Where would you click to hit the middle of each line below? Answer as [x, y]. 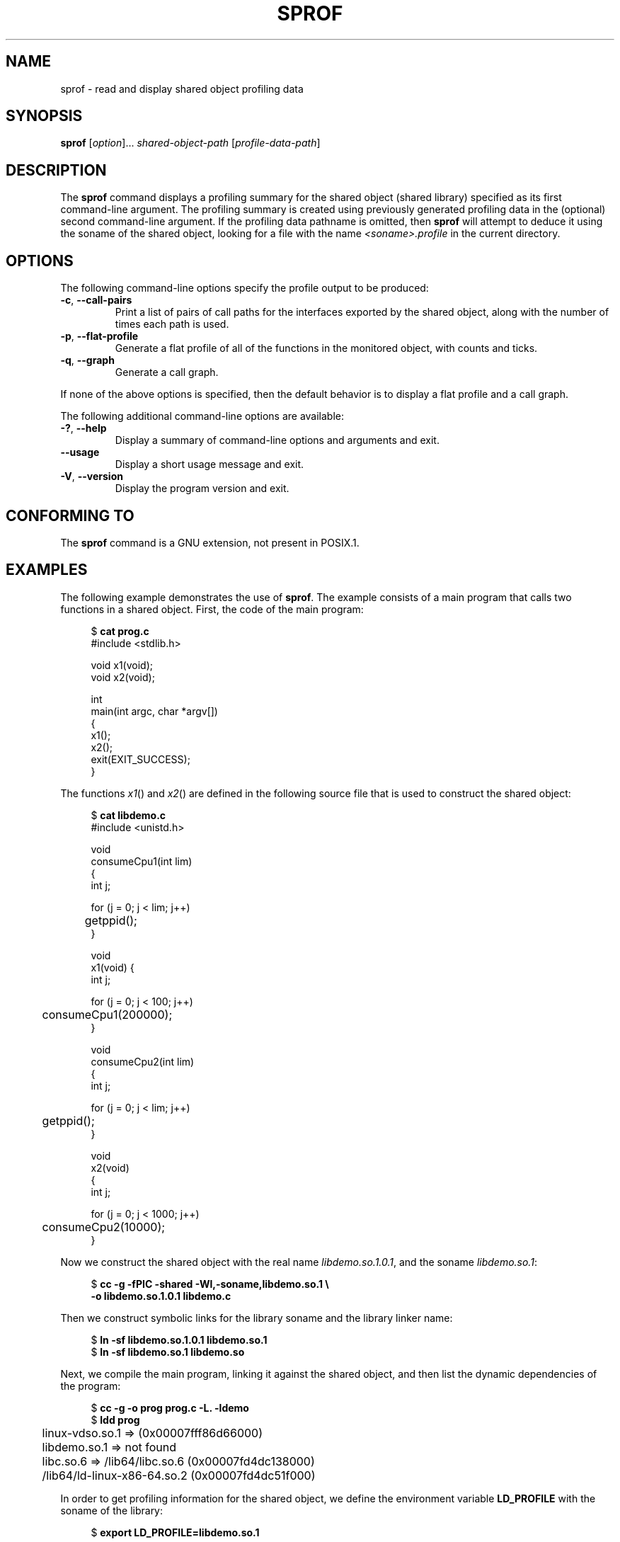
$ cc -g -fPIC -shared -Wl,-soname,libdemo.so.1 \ [210, 1284]
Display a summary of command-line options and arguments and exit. [277, 440]
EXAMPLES [47, 570]
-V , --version [92, 476]
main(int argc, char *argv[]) [154, 711]
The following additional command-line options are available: [202, 416]
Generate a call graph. [167, 372]
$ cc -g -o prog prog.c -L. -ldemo [170, 1407]
